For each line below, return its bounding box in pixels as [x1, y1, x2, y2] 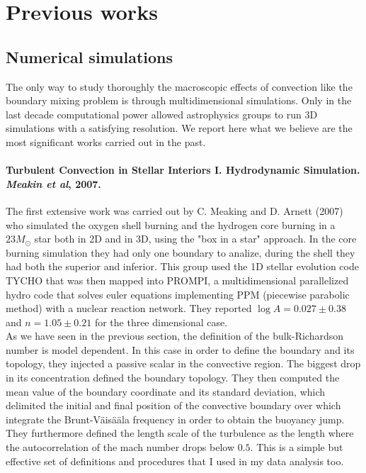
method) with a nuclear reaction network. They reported [6, 301, 252, 316]
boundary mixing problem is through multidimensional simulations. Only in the [6, 93, 352, 108]
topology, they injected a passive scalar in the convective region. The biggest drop [6, 356, 361, 371]
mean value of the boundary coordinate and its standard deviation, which [6, 384, 326, 399]
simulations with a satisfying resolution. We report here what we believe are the [6, 121, 353, 135]
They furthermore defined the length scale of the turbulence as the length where [6, 425, 354, 440]
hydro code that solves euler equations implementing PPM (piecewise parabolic [6, 286, 350, 301]
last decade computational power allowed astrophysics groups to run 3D [6, 106, 318, 121]
